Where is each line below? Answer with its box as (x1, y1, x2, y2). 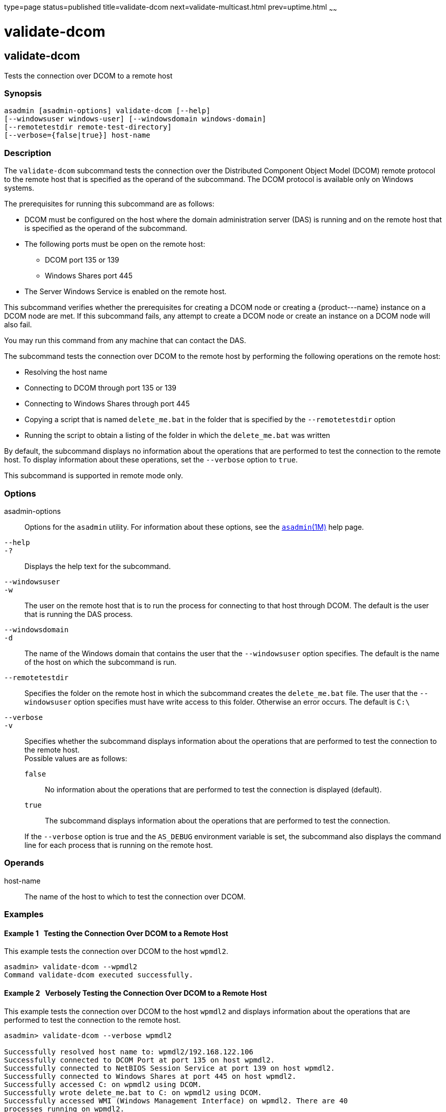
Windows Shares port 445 (45, 271, 133, 280)
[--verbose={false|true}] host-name (4, 131, 150, 140)
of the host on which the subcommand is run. (24, 657, 177, 666)
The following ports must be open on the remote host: (24, 240, 205, 249)
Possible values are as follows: (24, 754, 127, 763)
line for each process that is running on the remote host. (24, 840, 213, 849)
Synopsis (4, 88, 42, 99)
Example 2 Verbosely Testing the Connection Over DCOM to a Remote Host (4, 988, 267, 997)
